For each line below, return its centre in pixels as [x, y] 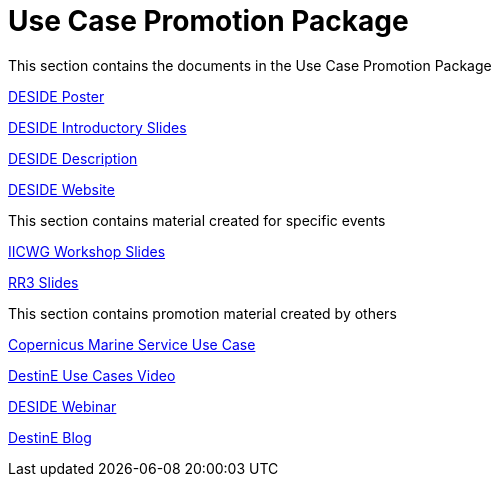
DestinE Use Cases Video [92, 375]
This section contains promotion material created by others [202, 313]
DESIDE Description [73, 158]
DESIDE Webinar [62, 406]
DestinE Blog [50, 437]
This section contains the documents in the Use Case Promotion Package [250, 65]
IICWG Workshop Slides [87, 251]
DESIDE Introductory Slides [97, 127]
